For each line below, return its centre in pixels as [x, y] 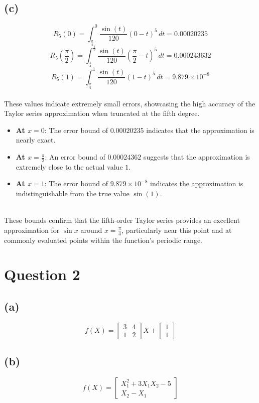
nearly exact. [36, 140]
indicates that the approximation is [200, 130]
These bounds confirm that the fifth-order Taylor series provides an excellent [122, 220]
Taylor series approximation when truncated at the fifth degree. [102, 113]
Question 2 [42, 274]
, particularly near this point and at [177, 230]
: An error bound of [75, 157]
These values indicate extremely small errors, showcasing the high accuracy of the [130, 103]
